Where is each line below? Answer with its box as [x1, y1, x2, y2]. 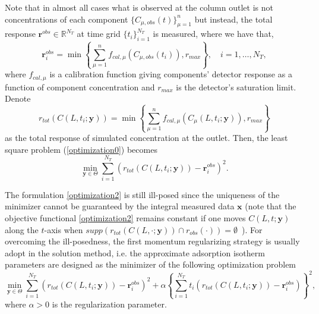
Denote [5, 92, 31, 105]
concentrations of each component [5, 12, 128, 25]
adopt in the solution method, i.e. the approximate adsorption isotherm [5, 246, 265, 259]
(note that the [245, 200, 296, 212]
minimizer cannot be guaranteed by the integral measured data [5, 200, 235, 212]
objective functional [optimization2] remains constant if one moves [5, 212, 246, 224]
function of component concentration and [5, 80, 155, 93]
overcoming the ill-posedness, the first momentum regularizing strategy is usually [5, 235, 300, 247]
